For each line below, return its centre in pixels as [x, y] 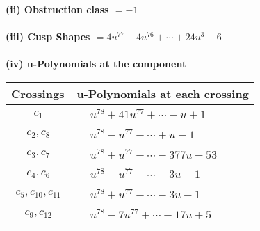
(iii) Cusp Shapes [48, 37]
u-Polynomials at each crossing [163, 93]
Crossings [38, 93]
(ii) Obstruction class [57, 9]
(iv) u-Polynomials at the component [96, 64]
